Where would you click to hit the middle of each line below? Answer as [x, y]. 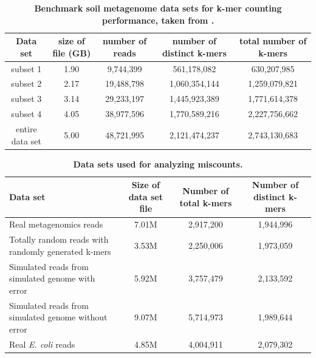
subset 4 [26, 114]
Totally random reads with [59, 239]
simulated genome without [58, 317]
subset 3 [26, 99]
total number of [273, 41]
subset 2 [26, 83]
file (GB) [72, 52]
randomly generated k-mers [60, 251]
